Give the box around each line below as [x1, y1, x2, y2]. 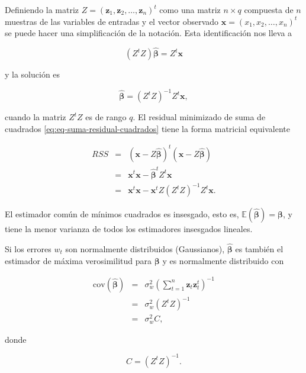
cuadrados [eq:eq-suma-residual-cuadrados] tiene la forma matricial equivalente [5, 122, 290, 134]
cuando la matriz [5, 111, 66, 123]
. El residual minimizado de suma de [133, 111, 266, 123]
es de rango [85, 111, 127, 123]
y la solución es [5, 68, 60, 80]
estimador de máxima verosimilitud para [5, 254, 152, 266]
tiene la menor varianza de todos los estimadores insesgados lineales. [5, 223, 253, 235]
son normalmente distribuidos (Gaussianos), [65, 242, 225, 255]
